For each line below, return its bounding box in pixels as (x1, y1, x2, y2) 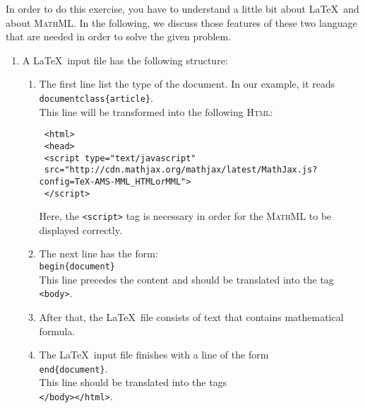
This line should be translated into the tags (39, 375, 227, 390)
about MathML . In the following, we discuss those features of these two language (6, 15, 357, 30)
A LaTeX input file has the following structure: (22, 52, 228, 67)
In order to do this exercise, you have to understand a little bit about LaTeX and (6, 1, 359, 16)
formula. (39, 323, 76, 338)
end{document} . (39, 361, 108, 375)
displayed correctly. (39, 222, 122, 237)
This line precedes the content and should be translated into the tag (39, 272, 334, 286)
